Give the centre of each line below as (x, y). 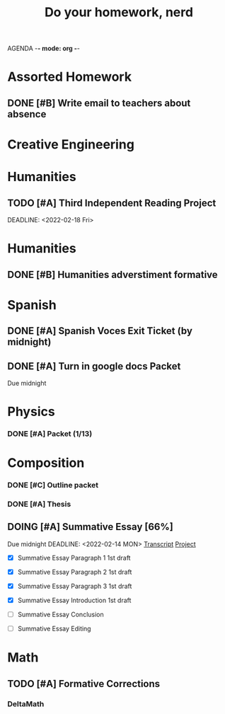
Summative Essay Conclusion (60, 615)
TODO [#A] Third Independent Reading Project (112, 203)
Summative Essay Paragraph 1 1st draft (74, 558)
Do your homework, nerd (119, 12)
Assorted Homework (70, 77)
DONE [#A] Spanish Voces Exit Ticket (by (100, 331)
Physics (31, 412)
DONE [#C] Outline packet (53, 485)
